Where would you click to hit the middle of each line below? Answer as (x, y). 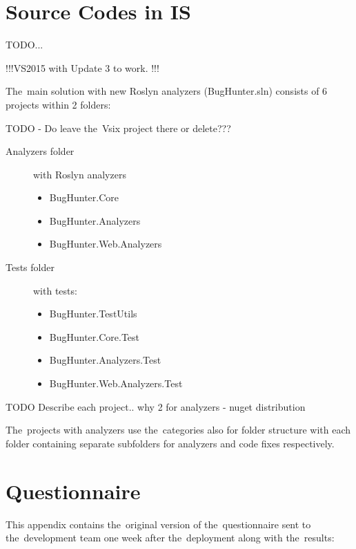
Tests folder (30, 267)
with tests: (55, 290)
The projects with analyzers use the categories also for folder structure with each (178, 430)
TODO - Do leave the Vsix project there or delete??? (118, 128)
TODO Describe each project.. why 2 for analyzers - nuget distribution (156, 406)
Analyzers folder (40, 151)
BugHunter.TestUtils (93, 314)
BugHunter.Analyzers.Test (105, 360)
